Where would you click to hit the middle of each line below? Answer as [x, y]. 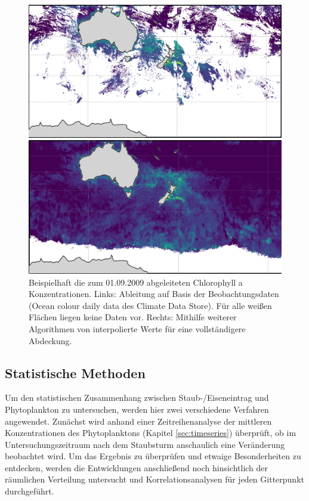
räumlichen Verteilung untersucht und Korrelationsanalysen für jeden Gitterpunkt [154, 479]
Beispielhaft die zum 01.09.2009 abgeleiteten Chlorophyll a [136, 282]
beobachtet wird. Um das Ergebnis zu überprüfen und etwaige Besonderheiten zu [153, 456]
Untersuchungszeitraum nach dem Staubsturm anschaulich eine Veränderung [145, 444]
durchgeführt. [30, 491]
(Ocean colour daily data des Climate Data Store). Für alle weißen [150, 305]
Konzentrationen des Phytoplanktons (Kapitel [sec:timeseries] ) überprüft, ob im [151, 433]
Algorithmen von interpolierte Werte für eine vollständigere [137, 328]
